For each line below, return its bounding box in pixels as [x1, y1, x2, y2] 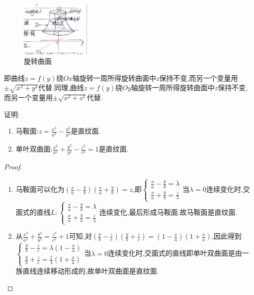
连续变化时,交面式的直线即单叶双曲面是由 [107, 248, 242, 258]
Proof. [4, 161, 22, 172]
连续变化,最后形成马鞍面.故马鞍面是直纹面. [99, 207, 238, 217]
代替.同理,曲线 [38, 82, 84, 93]
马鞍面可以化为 [15, 184, 65, 194]
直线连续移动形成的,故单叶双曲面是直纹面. [22, 266, 159, 276]
